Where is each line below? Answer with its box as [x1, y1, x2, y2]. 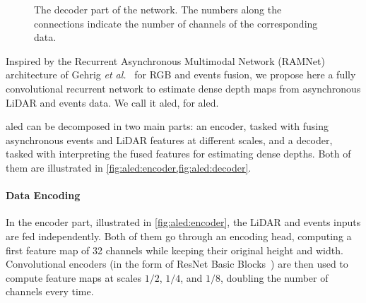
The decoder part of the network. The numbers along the [34, 2, 282, 16]
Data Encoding [6, 188, 81, 203]
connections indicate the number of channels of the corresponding [34, 16, 318, 30]
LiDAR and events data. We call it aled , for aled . [6, 95, 219, 109]
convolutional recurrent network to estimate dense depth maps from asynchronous [6, 81, 361, 95]
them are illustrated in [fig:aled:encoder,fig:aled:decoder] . [6, 160, 252, 174]
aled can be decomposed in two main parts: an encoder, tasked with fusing [6, 119, 329, 133]
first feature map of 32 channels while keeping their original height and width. [6, 242, 343, 257]
